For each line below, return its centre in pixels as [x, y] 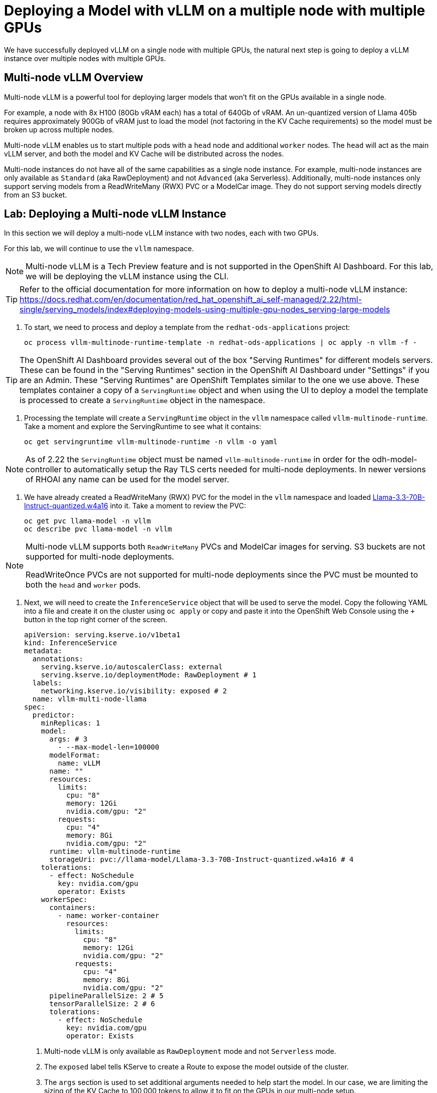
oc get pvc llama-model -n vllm [87, 521]
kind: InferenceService [71, 643]
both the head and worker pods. [83, 585]
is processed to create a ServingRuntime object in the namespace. [143, 400]
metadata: [43, 651]
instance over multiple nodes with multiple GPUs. [85, 58]
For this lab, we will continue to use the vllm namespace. [99, 249]
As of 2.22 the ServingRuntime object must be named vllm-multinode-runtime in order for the [198, 460]
